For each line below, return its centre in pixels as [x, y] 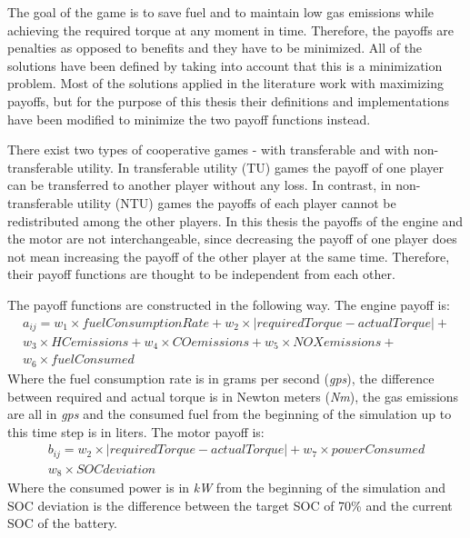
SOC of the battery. [63, 523]
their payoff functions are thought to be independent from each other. [201, 274]
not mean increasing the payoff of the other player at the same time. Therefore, [229, 256]
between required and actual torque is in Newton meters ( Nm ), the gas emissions [233, 396]
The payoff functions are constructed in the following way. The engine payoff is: [229, 304]
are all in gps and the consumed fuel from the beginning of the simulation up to [230, 414]
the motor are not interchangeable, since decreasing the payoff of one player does [232, 239]
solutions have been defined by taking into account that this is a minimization [225, 65]
